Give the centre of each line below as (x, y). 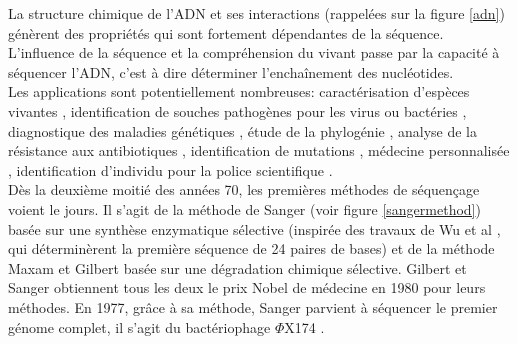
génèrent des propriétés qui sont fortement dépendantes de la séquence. (226, 32)
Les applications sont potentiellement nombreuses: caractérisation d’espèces (239, 91)
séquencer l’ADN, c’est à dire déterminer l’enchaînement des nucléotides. (231, 71)
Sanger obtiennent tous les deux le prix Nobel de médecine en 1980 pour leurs (247, 287)
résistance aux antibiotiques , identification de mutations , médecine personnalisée (259, 150)
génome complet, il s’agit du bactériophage (139, 326)
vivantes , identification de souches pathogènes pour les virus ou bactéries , (237, 110)
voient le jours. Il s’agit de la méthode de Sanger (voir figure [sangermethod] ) (244, 208)
